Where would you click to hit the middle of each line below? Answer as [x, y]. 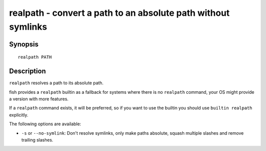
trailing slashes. [37, 140]
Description [28, 71]
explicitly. [19, 115]
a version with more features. [39, 99]
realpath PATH [35, 57]
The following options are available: [45, 124]
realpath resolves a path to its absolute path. [56, 83]
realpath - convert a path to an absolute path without [119, 13]
